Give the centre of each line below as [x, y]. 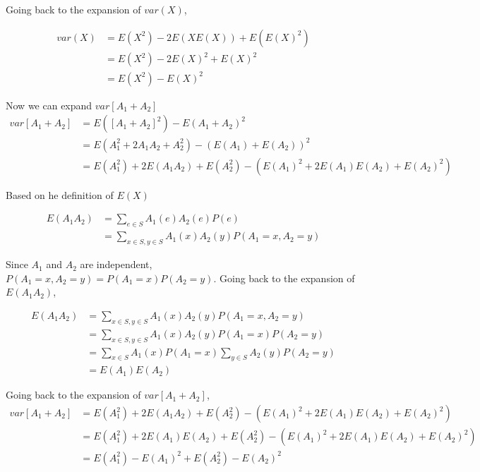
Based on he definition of [60, 194]
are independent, [116, 264]
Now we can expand [49, 105]
